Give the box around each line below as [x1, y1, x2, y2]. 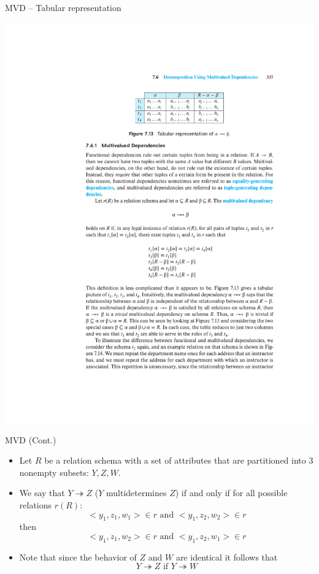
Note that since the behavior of [19, 550, 137, 563]
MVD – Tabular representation [5, 1, 121, 13]
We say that [19, 486, 65, 499]
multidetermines [106, 486, 167, 499]
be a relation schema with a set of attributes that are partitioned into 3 [44, 454, 313, 467]
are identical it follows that [175, 550, 278, 563]
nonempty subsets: [19, 465, 89, 478]
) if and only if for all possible [175, 486, 288, 499]
